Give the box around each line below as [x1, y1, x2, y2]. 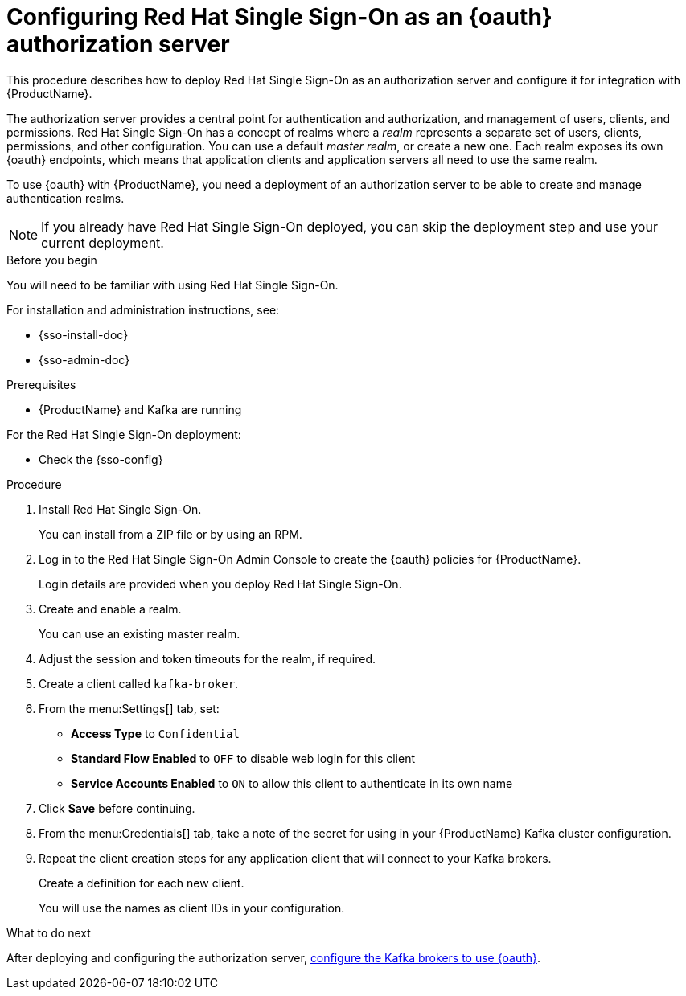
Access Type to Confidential [71, 726, 240, 740]
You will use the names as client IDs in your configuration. [39, 900, 345, 915]
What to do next [6, 925, 91, 940]
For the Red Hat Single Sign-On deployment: [6, 427, 241, 441]
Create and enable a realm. [39, 601, 182, 616]
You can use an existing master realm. [39, 626, 240, 641]
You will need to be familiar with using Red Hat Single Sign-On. [6, 277, 339, 292]
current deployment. [41, 234, 164, 251]
